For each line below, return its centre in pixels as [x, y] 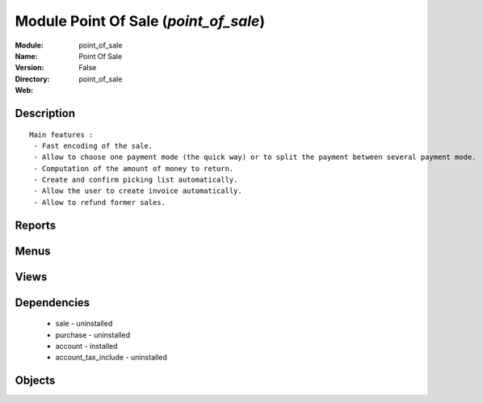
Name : [26, 56]
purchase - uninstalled [93, 334]
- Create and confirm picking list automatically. [136, 180]
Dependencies [52, 302]
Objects [35, 381]
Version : [29, 68]
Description [45, 113]
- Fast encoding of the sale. [93, 146]
